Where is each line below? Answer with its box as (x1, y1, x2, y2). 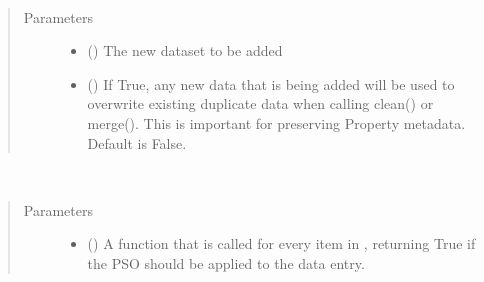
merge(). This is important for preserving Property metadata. (87, 112, 466, 133)
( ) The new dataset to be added (87, 40, 283, 61)
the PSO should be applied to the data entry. (87, 252, 365, 273)
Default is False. (87, 132, 187, 153)
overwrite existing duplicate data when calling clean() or (87, 93, 434, 114)
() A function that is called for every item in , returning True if (87, 233, 476, 254)
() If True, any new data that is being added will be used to (87, 73, 455, 94)
